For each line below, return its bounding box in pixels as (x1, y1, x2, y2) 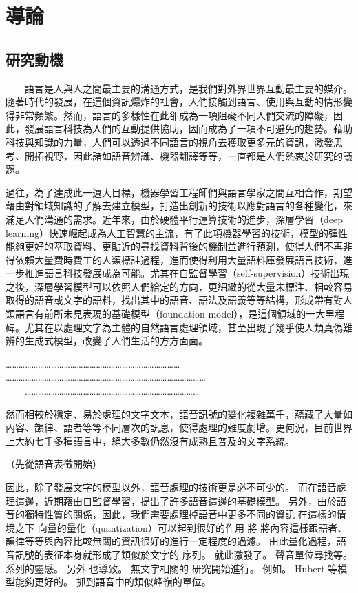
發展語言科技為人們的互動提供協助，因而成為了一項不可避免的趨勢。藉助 (24, 121, 352, 136)
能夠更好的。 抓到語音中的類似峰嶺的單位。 (14, 574, 211, 589)
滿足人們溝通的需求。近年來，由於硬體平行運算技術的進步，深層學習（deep (6, 211, 343, 226)
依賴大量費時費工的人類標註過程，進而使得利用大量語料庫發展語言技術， (14, 252, 343, 267)
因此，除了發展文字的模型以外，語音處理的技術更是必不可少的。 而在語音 (6, 480, 337, 495)
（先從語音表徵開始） (6, 457, 102, 471)
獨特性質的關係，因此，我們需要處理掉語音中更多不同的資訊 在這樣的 (24, 507, 337, 521)
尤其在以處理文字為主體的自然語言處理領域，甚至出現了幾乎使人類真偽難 (24, 320, 352, 334)
